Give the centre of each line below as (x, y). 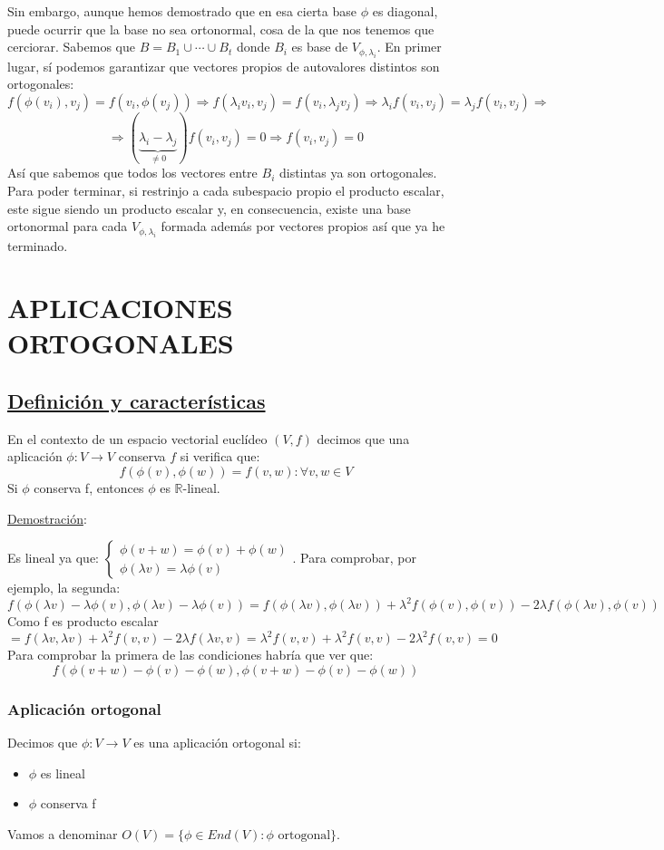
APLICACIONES (120, 308)
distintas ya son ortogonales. (358, 173)
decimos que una (363, 438)
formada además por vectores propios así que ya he (303, 226)
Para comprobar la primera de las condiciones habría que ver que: (190, 655)
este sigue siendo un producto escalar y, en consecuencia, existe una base (209, 208)
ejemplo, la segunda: (64, 588)
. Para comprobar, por (355, 558)
